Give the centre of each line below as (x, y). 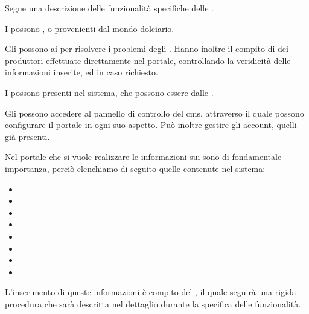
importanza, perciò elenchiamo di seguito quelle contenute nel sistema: (135, 168)
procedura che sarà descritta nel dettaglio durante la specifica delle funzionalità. (153, 303)
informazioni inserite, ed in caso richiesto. (81, 72)
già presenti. (27, 136)
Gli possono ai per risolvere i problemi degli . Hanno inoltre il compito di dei (147, 49)
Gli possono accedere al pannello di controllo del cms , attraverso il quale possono (154, 113)
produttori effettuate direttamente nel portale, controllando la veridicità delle (148, 60)
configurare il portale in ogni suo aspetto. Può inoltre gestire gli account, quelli (151, 125)
